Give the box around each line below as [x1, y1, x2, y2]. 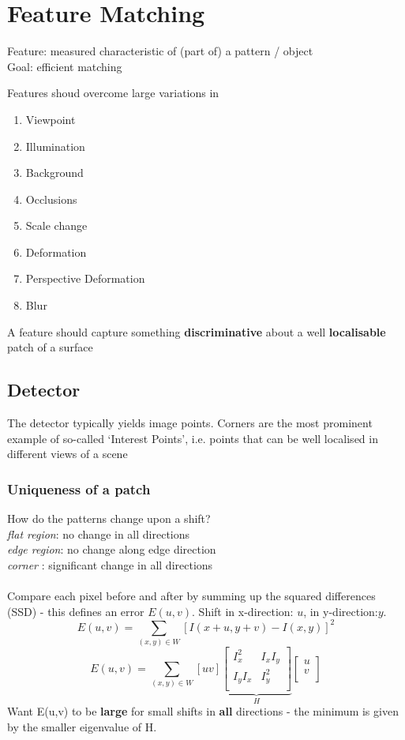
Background [25, 164, 84, 181]
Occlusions [25, 190, 77, 207]
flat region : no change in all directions [7, 525, 190, 542]
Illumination [25, 137, 85, 154]
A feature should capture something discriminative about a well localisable [7, 323, 386, 340]
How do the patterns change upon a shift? [7, 510, 211, 527]
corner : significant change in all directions [7, 556, 213, 573]
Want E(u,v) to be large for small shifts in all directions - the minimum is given [7, 703, 399, 719]
